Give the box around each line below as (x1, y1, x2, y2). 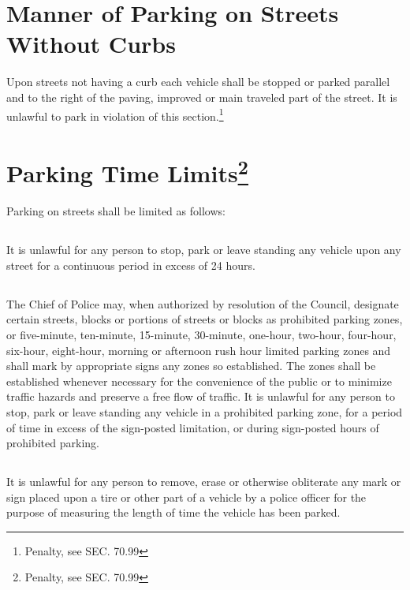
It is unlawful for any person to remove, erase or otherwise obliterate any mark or (6, 473, 401, 490)
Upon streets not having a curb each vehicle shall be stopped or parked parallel (6, 73, 390, 90)
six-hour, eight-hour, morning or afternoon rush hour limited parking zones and (6, 342, 391, 358)
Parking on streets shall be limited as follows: (6, 203, 225, 219)
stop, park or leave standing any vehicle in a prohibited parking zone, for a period (6, 403, 403, 420)
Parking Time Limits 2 (6, 153, 249, 189)
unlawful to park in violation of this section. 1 (6, 105, 224, 124)
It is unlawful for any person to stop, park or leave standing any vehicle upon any (6, 241, 401, 258)
